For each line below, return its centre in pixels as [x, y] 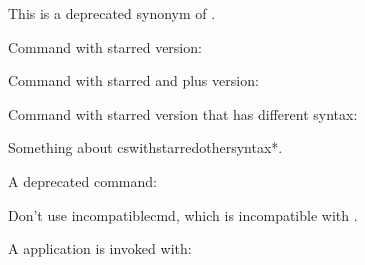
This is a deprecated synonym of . [112, 13]
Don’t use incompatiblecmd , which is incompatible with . [183, 214]
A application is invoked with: [100, 248]
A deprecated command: [82, 180]
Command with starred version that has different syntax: [183, 113]
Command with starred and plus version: [133, 80]
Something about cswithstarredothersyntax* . [145, 147]
